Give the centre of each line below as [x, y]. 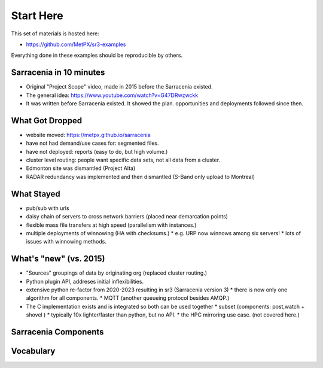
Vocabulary [33, 351]
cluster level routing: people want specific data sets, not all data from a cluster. [123, 160]
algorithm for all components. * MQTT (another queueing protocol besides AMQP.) [128, 298]
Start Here [37, 16]
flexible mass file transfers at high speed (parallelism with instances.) [111, 225]
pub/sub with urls [48, 208]
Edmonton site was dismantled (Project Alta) [81, 168]
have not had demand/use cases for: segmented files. [92, 143]
